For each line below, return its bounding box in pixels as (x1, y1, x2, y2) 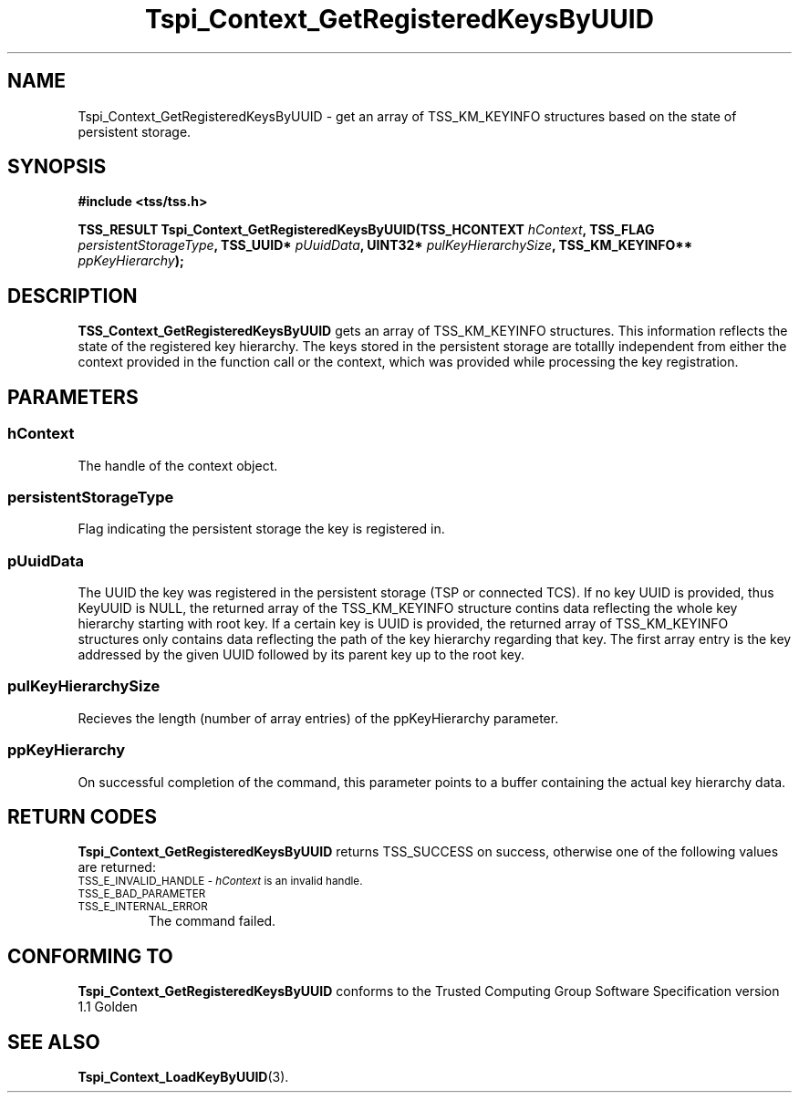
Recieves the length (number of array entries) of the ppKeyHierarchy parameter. (78, 710, 559, 726)
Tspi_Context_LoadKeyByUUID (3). (78, 1069, 289, 1085)
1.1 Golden (78, 999, 138, 1015)
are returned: (78, 859, 156, 876)
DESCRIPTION (7, 284, 138, 307)
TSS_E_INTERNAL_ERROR (78, 900, 208, 914)
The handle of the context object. (78, 457, 278, 473)
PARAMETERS (7, 385, 139, 409)
